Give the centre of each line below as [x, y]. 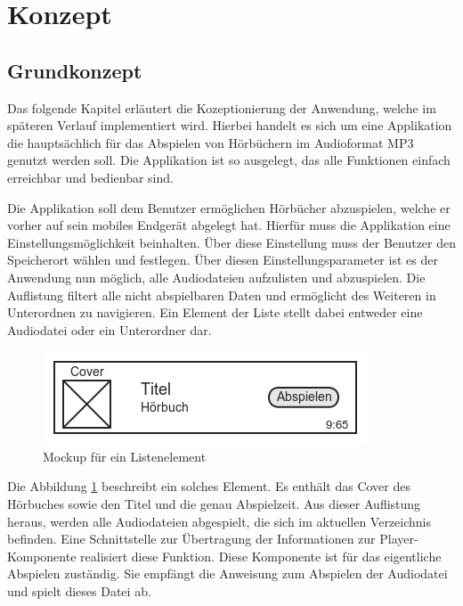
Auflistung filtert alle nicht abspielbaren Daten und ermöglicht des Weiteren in [222, 295]
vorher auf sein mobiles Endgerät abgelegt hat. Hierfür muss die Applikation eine [229, 225]
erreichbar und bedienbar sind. [90, 177]
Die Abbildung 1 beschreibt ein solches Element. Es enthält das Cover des [209, 486]
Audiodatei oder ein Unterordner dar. [110, 329]
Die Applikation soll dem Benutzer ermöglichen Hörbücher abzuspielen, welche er [229, 207]
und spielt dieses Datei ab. [79, 591]
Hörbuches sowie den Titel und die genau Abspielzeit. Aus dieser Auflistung [214, 504]
